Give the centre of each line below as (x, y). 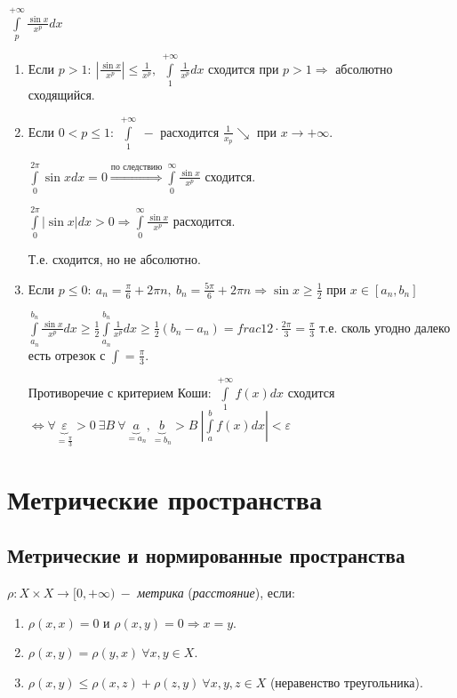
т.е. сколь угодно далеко (385, 327)
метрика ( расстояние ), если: (216, 593)
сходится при (244, 68)
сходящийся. (61, 95)
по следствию (136, 168)
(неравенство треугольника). (346, 682)
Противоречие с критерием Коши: (120, 392)
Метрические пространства (164, 498)
